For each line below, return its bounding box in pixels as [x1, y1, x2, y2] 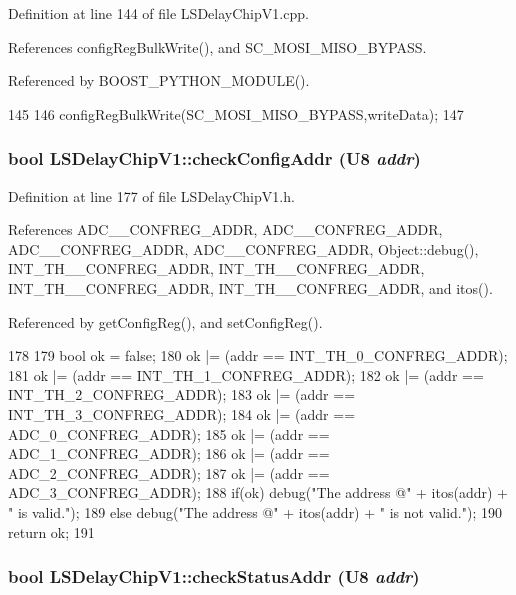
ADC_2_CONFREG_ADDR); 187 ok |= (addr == [8, 462, 330, 483]
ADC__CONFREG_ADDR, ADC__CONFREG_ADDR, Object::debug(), [8, 238, 479, 259]
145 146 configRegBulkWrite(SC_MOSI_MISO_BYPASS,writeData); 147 [8, 103, 464, 124]
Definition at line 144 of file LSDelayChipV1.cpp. [8, 3, 309, 23]
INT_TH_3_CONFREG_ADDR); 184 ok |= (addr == [8, 403, 356, 424]
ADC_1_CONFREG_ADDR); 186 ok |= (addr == [8, 443, 330, 464]
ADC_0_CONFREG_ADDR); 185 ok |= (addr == [8, 423, 330, 444]
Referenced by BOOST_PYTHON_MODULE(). [8, 70, 310, 91]
